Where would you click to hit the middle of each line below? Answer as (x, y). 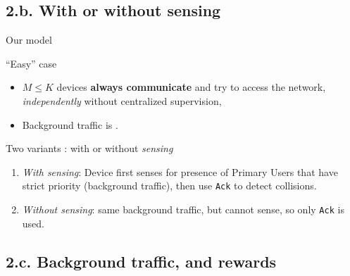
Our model (29, 40)
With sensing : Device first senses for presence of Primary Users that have (180, 171)
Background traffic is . (70, 124)
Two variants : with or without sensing (89, 148)
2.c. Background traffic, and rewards (141, 261)
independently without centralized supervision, (122, 100)
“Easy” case (31, 63)
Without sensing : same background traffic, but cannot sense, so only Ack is (183, 209)
